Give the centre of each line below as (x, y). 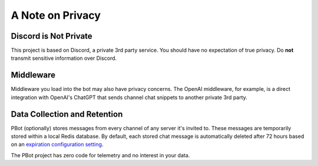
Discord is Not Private (52, 36)
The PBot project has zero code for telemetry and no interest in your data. (100, 155)
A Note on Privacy (56, 15)
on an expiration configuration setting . (57, 144)
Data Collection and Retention (67, 114)
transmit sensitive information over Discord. (64, 58)
